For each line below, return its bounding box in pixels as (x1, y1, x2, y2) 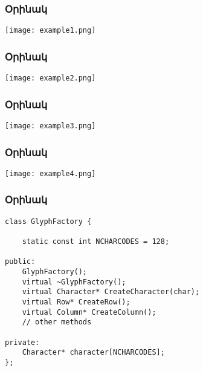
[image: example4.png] (5, 169, 96, 178)
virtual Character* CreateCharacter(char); (22, 287, 200, 297)
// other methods (22, 318, 92, 327)
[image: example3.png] (5, 121, 96, 130)
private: (5, 338, 40, 347)
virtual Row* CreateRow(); (22, 297, 130, 306)
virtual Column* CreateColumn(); (22, 307, 156, 317)
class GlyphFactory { (5, 217, 92, 226)
